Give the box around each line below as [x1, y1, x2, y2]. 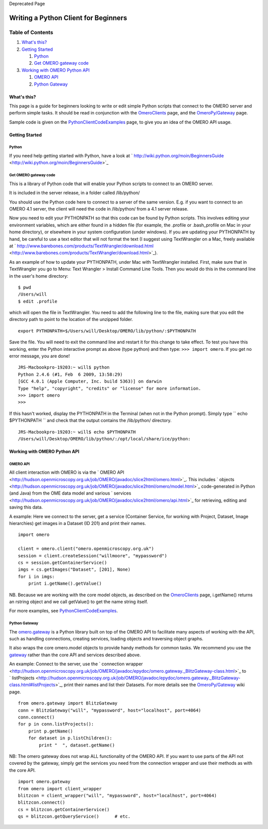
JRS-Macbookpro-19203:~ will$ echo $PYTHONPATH [18, 429, 136, 435]
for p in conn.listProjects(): [18, 722, 94, 727]
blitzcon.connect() [18, 800, 66, 806]
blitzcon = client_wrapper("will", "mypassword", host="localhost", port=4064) [18, 793, 217, 798]
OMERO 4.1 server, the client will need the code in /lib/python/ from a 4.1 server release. [9, 206, 189, 211]
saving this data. [9, 504, 43, 510]
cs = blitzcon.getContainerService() [18, 807, 110, 812]
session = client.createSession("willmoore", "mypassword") [18, 553, 167, 558]
